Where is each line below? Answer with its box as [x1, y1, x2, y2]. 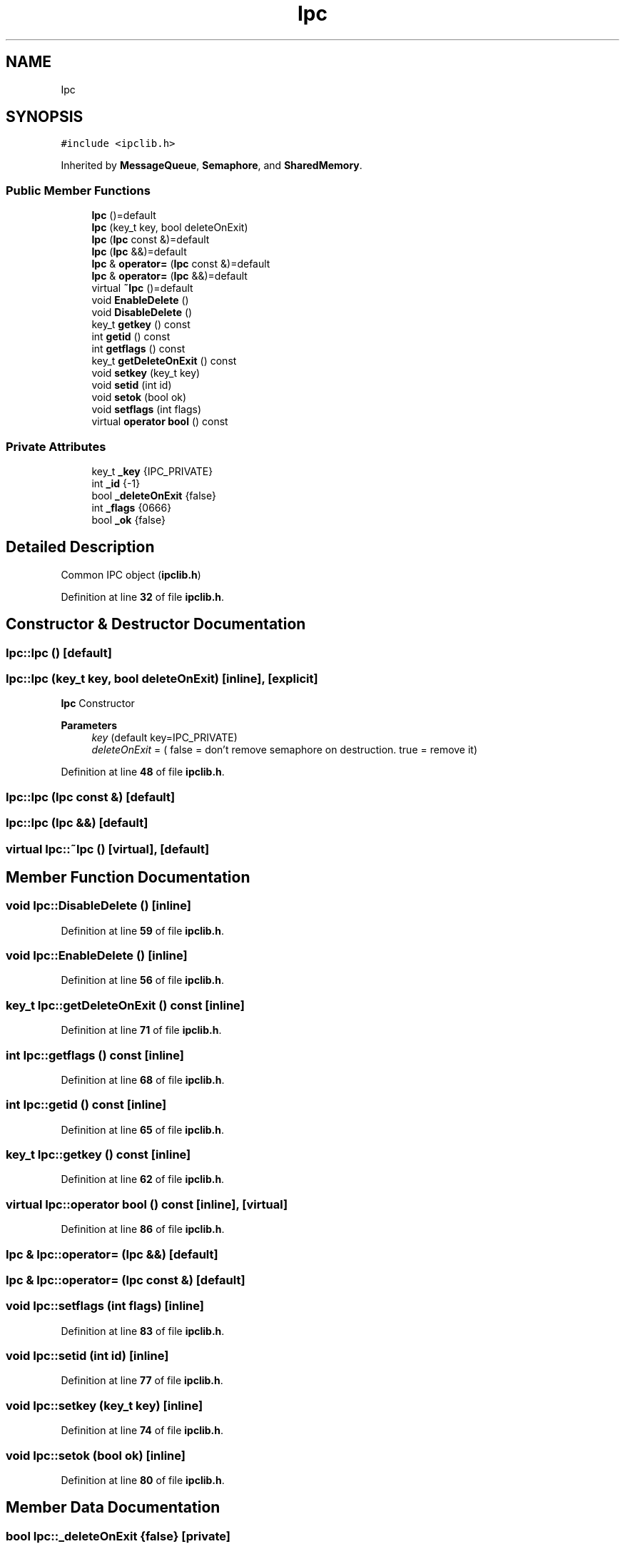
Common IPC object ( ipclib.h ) [61, 568, 201, 581]
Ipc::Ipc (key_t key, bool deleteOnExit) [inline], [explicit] [6, 671, 318, 686]
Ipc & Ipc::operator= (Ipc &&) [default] [6, 1246, 218, 1261]
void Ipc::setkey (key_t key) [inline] [6, 1398, 203, 1413]
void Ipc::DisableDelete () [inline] [6, 898, 191, 913]
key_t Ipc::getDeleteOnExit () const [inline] [6, 997, 245, 1012]
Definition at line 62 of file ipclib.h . [61, 1173, 225, 1186]
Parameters [61, 719, 118, 732]
